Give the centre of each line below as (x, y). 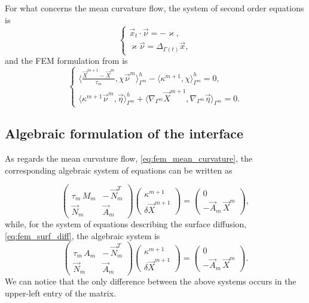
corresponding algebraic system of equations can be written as (119, 170)
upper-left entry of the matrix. (61, 293)
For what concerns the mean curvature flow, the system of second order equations (154, 8)
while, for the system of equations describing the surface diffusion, (126, 224)
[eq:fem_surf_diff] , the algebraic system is (82, 235)
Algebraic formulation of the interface (124, 133)
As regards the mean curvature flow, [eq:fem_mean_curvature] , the (129, 158)
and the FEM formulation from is (66, 61)
